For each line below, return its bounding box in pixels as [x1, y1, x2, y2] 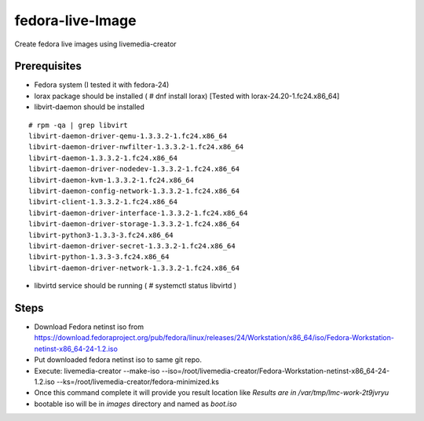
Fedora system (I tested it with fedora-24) [34, 80, 170, 90]
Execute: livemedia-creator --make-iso [34, 366, 160, 375]
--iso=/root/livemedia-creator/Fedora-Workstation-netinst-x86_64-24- [161, 366, 390, 375]
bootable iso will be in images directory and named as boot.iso [34, 399, 237, 408]
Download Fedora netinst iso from [34, 322, 144, 331]
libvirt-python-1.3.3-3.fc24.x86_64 [28, 252, 170, 262]
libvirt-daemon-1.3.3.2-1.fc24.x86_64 [28, 153, 178, 163]
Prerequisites [14, 60, 82, 73]
